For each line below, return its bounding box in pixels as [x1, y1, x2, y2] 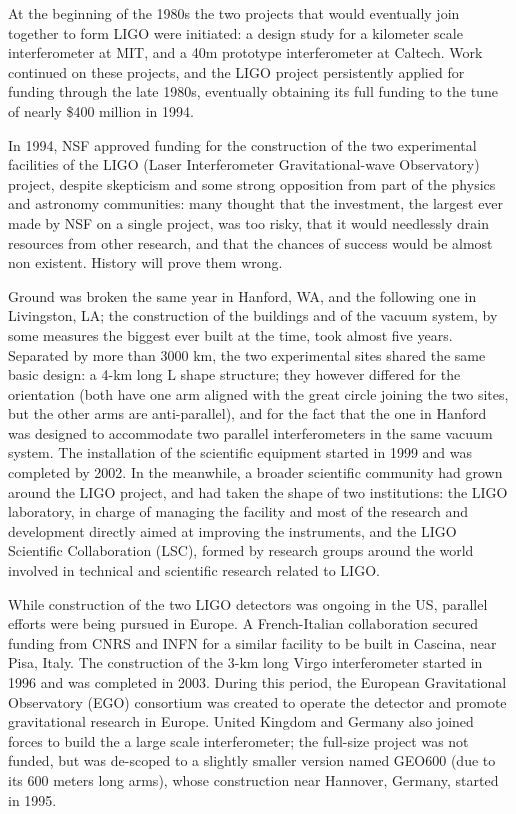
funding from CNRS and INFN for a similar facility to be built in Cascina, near [8, 632, 497, 653]
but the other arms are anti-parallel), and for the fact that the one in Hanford [8, 403, 487, 424]
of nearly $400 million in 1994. [8, 100, 194, 121]
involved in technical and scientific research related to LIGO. [8, 560, 380, 581]
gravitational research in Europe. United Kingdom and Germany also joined [8, 711, 474, 732]
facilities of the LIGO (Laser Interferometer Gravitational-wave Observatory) [8, 154, 480, 175]
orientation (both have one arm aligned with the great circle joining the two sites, [8, 383, 509, 404]
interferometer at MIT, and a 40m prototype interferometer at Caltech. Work [8, 42, 483, 63]
